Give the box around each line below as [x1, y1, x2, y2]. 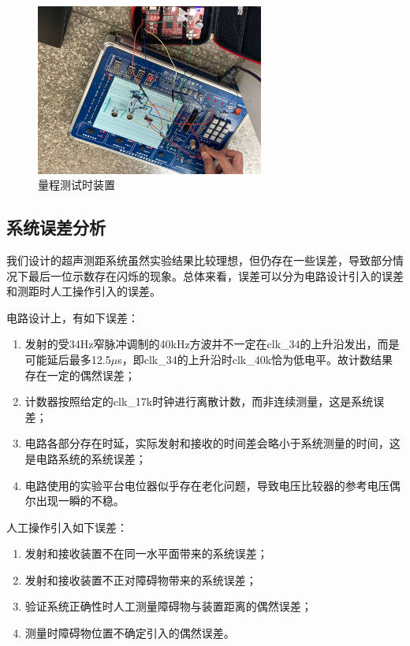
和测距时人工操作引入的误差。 [6, 283, 161, 299]
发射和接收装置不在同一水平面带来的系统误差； [24, 545, 268, 562]
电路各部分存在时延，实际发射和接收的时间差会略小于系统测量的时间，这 [24, 435, 401, 451]
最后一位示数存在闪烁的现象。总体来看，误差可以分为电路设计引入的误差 [28, 267, 404, 284]
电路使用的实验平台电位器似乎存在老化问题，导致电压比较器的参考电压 [24, 477, 389, 493]
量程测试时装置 [38, 176, 115, 193]
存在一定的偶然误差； [24, 366, 136, 383]
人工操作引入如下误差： [6, 518, 128, 535]
